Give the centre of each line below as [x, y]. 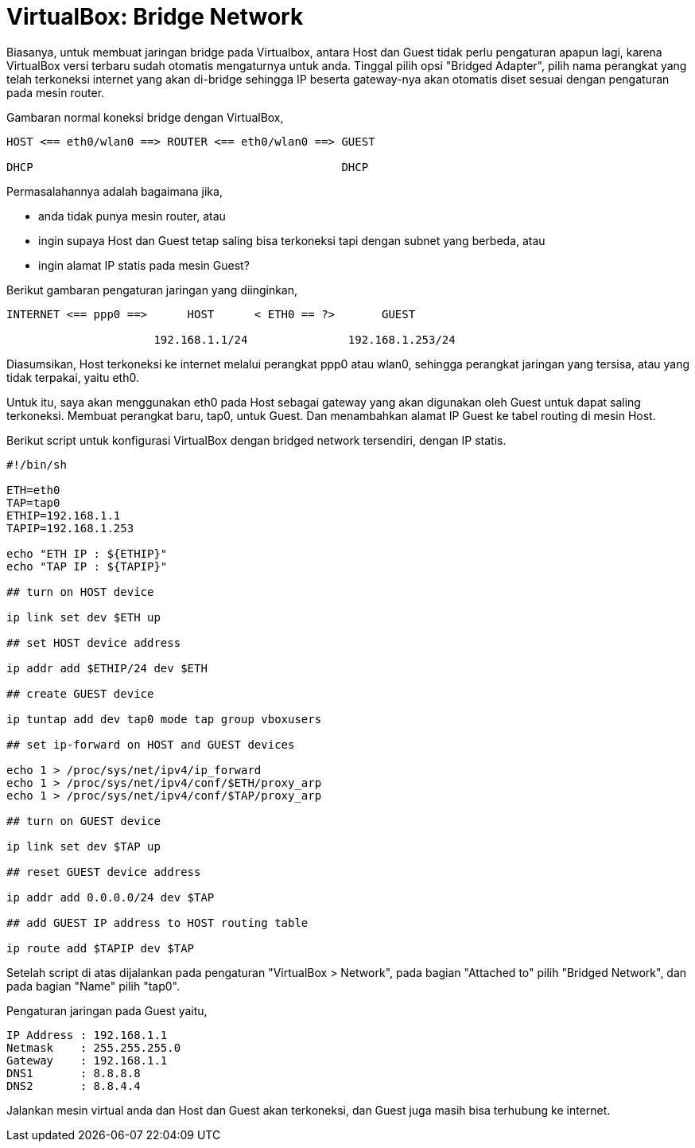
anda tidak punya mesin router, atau [132, 216]
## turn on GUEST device [83, 821]
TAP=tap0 [33, 502]
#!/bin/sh [37, 464]
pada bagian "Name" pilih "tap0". [93, 986]
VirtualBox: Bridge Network [155, 17]
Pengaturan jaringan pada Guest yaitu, [107, 1010]
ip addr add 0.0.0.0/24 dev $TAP [111, 897]
